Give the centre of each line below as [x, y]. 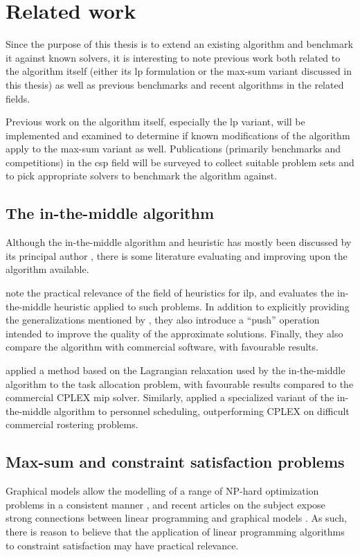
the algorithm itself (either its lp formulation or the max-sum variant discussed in [179, 71]
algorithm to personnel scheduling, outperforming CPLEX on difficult [201, 410]
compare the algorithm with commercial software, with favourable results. [162, 347]
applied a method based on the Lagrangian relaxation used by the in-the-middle [175, 370]
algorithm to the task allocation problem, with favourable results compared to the [180, 383]
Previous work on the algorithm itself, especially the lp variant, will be [155, 122]
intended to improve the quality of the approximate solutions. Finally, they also [174, 333]
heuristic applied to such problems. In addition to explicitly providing [201, 306]
